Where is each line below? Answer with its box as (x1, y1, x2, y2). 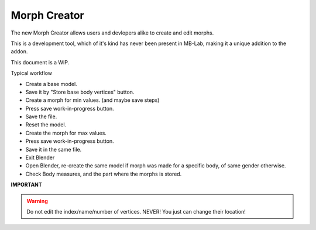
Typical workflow (11, 70, 53, 77)
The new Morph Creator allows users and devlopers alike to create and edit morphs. (11, 29, 214, 36)
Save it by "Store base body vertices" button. (25, 88, 135, 95)
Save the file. (25, 113, 57, 120)
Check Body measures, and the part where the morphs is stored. (25, 170, 182, 177)
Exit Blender (25, 154, 55, 161)
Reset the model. (25, 121, 67, 128)
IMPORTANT (11, 181, 42, 188)
